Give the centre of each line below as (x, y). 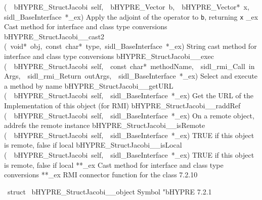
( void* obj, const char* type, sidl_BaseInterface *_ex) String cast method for (130, 46)
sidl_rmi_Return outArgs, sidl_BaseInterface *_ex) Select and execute (143, 76)
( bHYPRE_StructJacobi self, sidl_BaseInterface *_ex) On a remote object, (129, 115)
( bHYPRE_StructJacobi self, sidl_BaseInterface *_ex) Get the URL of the (129, 95)
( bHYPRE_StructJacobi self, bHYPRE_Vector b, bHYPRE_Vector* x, (127, 7)
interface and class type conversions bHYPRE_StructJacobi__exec (109, 56)
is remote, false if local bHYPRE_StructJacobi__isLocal (93, 145)
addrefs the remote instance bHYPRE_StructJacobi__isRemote (105, 125)
